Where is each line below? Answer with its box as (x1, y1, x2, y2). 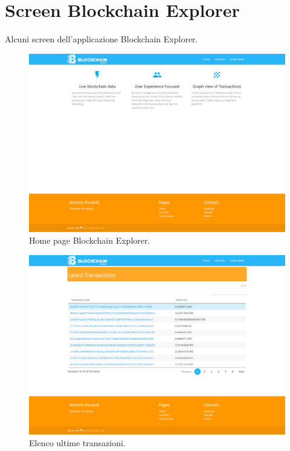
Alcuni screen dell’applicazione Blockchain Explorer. (5, 33, 198, 45)
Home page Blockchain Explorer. (29, 234, 150, 247)
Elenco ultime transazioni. (29, 436, 126, 449)
